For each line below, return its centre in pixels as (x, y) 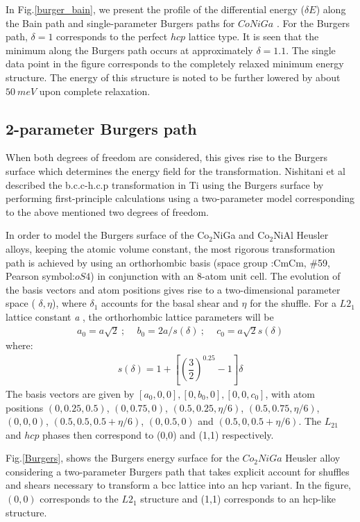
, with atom (290, 393)
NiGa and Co (241, 235)
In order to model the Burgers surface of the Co (108, 235)
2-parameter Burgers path (101, 128)
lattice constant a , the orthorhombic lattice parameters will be (140, 316)
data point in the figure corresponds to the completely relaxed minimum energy (175, 64)
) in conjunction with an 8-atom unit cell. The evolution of (215, 276)
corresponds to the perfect (112, 36)
